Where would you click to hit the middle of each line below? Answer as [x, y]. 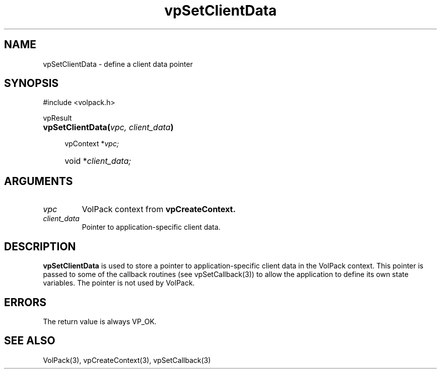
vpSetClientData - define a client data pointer [118, 64]
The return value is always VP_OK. [100, 321]
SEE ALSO [30, 341]
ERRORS [25, 302]
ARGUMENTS [39, 181]
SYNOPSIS [31, 83]
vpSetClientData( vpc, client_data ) [108, 127]
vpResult [57, 118]
